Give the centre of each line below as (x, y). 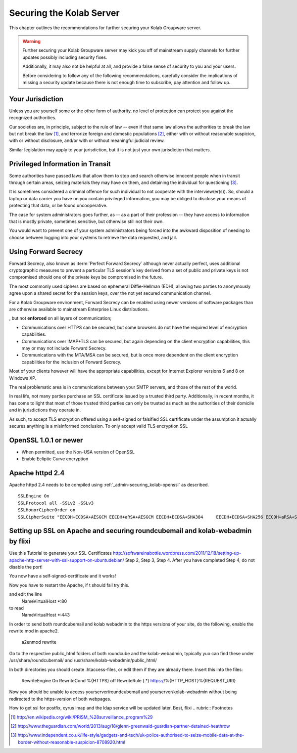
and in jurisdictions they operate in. (45, 410)
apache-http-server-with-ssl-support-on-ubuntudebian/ (67, 560)
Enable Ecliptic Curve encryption (55, 459)
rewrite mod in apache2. (34, 631)
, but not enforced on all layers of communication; (60, 318)
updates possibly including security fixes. (65, 57)
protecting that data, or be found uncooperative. (58, 206)
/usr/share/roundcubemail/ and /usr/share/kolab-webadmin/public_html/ (83, 661)
